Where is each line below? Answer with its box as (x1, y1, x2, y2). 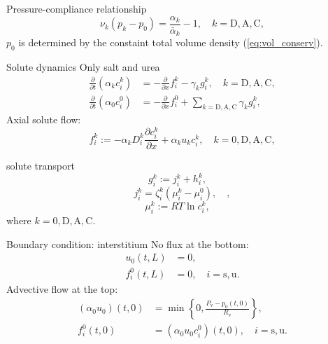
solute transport (6, 158, 75, 173)
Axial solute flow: (6, 112, 81, 127)
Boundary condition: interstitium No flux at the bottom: (6, 236, 249, 251)
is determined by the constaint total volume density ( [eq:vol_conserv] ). (18, 35, 323, 50)
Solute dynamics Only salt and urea (6, 59, 160, 74)
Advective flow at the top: (6, 281, 118, 296)
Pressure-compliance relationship (6, 1, 147, 15)
